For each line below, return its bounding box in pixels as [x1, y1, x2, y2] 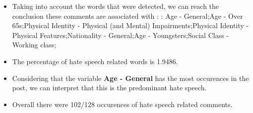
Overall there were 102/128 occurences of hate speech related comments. [12, 99, 233, 109]
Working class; [12, 39, 57, 50]
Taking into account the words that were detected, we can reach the [12, 1, 219, 11]
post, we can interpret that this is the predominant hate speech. [12, 82, 207, 93]
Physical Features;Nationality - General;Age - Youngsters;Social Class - [12, 30, 229, 40]
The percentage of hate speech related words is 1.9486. [12, 56, 178, 66]
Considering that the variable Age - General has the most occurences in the [12, 73, 249, 83]
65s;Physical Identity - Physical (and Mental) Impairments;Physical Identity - [12, 20, 249, 31]
